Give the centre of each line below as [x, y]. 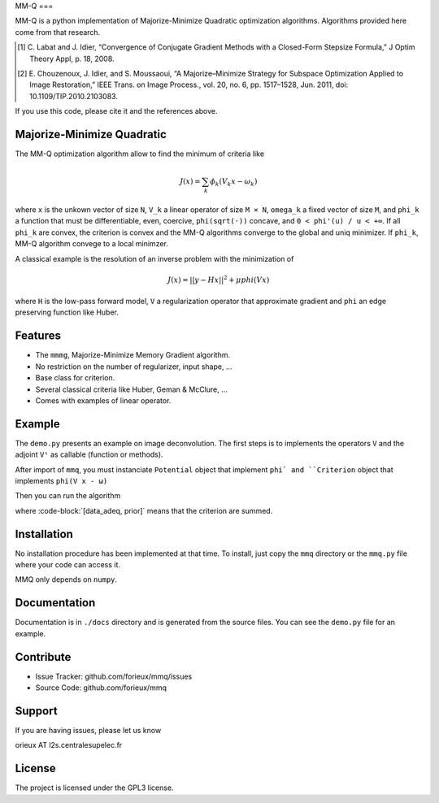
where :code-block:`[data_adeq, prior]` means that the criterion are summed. [144, 510]
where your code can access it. [68, 565]
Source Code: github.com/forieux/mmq [101, 688]
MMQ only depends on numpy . [66, 579]
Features [38, 336]
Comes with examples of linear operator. [103, 400]
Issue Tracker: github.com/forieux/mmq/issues [114, 676]
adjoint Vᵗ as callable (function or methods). [89, 454]
